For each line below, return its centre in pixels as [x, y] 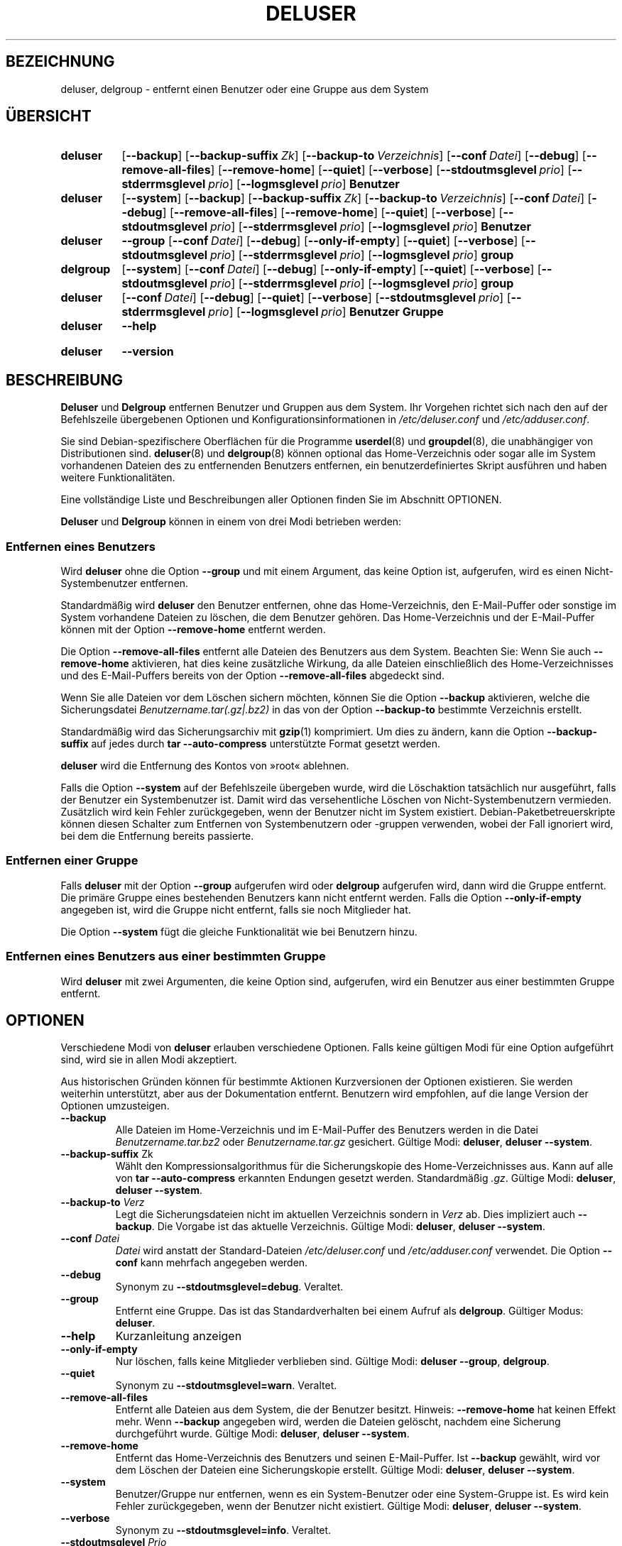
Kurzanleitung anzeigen [179, 1336]
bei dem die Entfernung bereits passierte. [157, 836]
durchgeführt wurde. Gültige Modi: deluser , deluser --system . [262, 1434]
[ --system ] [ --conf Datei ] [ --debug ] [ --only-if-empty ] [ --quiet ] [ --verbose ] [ [332, 269]
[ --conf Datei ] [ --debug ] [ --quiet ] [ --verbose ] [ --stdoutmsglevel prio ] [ [316, 298]
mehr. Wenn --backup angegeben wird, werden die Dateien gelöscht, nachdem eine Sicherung [338, 1422]
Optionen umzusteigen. [115, 1106]
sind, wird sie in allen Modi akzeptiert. [149, 1060]
